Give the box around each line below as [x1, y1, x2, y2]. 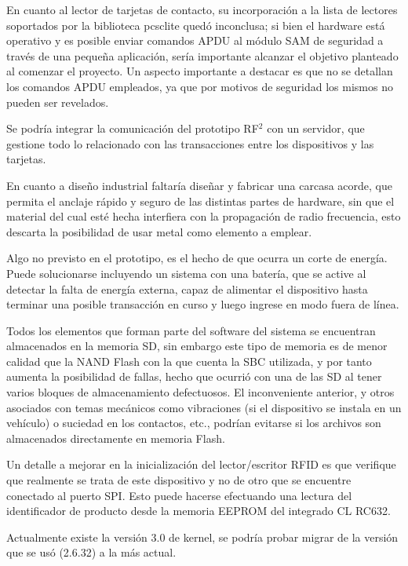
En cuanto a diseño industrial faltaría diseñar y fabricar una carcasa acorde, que [6, 177, 392, 193]
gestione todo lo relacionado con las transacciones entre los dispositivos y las [6, 135, 374, 152]
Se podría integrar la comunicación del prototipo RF [6, 120, 259, 137]
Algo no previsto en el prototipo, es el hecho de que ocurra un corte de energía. [6, 250, 388, 266]
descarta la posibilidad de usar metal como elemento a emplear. [6, 223, 312, 239]
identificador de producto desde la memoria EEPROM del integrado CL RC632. [6, 502, 391, 519]
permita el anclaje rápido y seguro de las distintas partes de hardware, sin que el [6, 192, 395, 209]
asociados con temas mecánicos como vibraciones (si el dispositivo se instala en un [6, 399, 402, 415]
